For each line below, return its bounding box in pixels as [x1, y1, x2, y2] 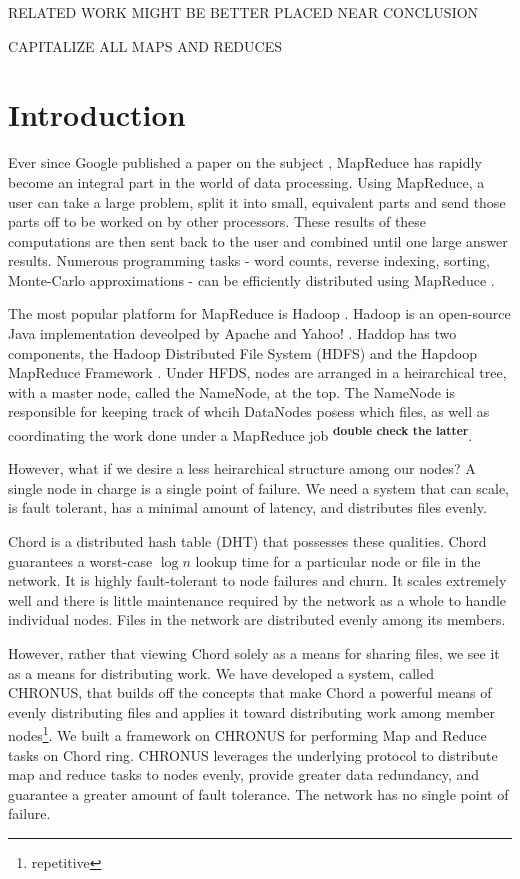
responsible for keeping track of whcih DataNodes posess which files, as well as [8, 401, 490, 422]
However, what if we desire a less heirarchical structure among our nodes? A [8, 458, 476, 479]
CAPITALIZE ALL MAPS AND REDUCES [8, 35, 282, 56]
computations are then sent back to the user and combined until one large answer [8, 230, 508, 251]
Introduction [8, 94, 186, 135]
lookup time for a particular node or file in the [195, 550, 481, 571]
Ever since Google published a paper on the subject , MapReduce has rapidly [8, 152, 482, 173]
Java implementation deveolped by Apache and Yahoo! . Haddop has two [8, 323, 457, 344]
